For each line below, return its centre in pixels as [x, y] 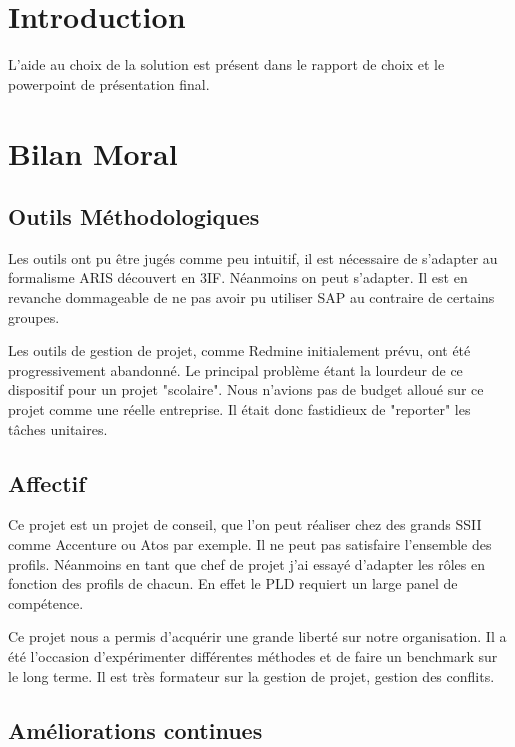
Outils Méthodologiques [134, 216]
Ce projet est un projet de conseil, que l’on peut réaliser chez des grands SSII [245, 524]
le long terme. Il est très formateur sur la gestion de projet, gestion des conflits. [251, 675]
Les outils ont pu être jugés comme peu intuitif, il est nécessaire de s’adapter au [253, 257]
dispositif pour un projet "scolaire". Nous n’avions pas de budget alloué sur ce [246, 389]
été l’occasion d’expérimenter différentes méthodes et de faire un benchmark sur [253, 656]
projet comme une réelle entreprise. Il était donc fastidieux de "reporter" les [239, 409]
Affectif [47, 482]
